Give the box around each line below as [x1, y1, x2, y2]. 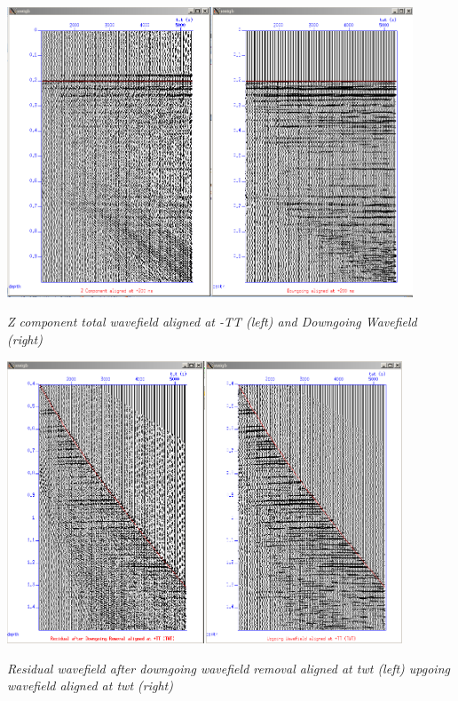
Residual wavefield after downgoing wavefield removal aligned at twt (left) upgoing [7, 658, 450, 677]
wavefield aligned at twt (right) [7, 676, 173, 695]
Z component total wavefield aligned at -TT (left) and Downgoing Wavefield [7, 312, 417, 331]
